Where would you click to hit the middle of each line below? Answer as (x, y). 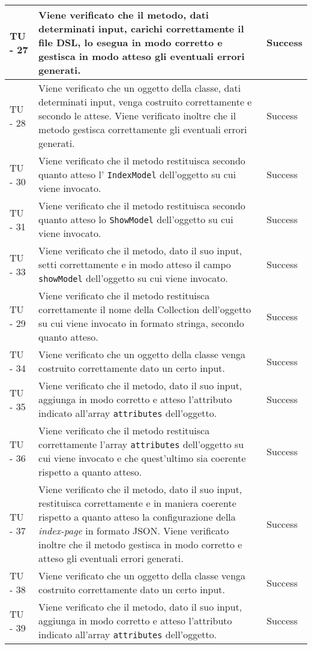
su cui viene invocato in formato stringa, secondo (141, 323)
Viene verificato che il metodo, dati (124, 15)
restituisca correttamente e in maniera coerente (137, 503)
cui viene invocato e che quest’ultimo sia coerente (142, 458)
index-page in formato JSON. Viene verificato (134, 531)
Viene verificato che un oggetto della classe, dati (140, 88)
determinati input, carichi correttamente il (141, 28)
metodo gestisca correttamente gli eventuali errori (143, 129)
